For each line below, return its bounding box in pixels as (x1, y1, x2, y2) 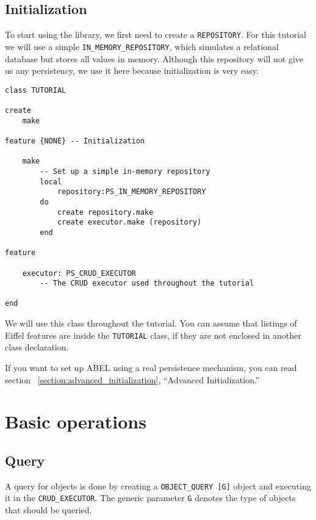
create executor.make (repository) (57, 218, 202, 227)
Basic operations (5, 409, 146, 434)
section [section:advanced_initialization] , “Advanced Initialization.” (5, 373, 260, 386)
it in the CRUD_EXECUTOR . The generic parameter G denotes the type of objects (5, 491, 296, 504)
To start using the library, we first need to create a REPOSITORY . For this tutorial (5, 28, 306, 41)
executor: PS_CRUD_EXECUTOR (22, 269, 136, 278)
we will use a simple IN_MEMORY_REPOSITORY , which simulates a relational (5, 40, 279, 52)
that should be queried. (5, 504, 92, 516)
